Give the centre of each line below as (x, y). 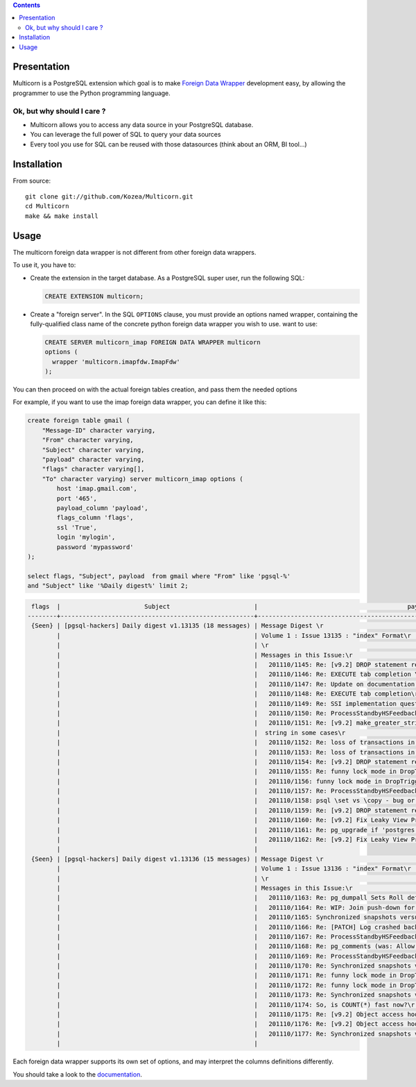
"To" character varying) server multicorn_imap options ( (142, 479)
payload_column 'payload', (102, 508)
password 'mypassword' (95, 547)
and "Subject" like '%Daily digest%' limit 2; (108, 586)
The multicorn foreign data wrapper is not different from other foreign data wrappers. (135, 252)
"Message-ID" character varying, (99, 430)
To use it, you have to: (44, 265)
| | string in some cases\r (201, 733)
